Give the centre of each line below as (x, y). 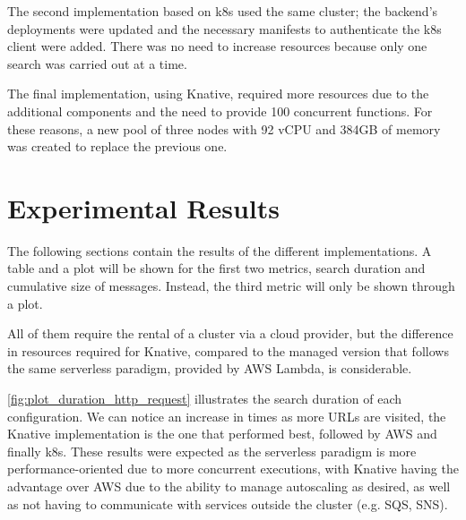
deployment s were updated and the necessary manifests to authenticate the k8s (224, 28)
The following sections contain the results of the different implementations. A (220, 250)
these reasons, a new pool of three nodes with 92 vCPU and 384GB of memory (224, 128)
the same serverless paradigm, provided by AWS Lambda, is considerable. (210, 368)
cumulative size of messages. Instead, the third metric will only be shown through (231, 286)
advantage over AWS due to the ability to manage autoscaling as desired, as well (229, 486)
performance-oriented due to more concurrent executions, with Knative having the (233, 469)
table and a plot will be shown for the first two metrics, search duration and (216, 268)
